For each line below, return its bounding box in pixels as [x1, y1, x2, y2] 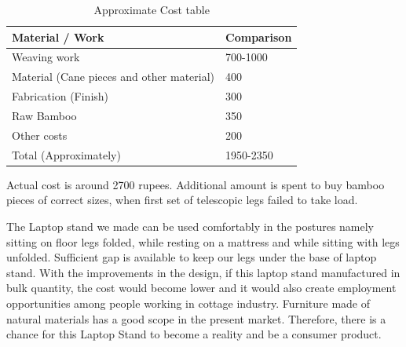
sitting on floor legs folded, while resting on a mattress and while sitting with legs [6, 233, 400, 250]
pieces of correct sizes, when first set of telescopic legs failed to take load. [6, 192, 358, 208]
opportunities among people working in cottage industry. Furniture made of [6, 294, 371, 311]
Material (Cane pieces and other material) [12, 68, 215, 85]
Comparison [225, 28, 292, 45]
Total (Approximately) [12, 146, 121, 163]
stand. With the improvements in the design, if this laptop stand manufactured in [6, 264, 401, 280]
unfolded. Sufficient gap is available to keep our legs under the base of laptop [6, 249, 377, 265]
